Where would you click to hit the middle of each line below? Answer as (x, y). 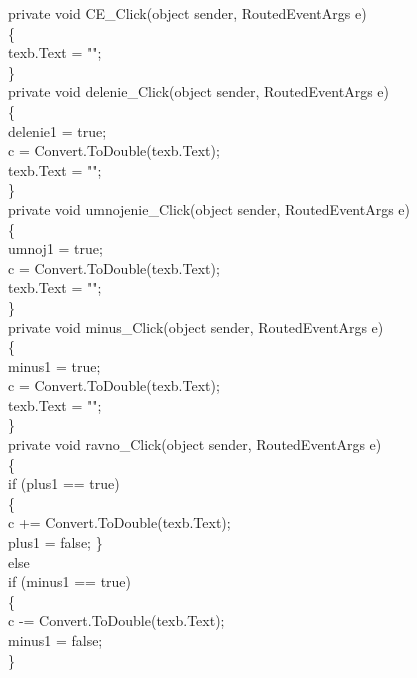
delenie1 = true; (57, 130)
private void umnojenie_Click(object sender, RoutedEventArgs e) (209, 208)
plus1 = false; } (55, 542)
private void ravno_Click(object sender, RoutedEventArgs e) (195, 444)
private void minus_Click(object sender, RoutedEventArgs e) (196, 326)
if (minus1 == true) (70, 581)
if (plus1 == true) (64, 483)
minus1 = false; (55, 640)
